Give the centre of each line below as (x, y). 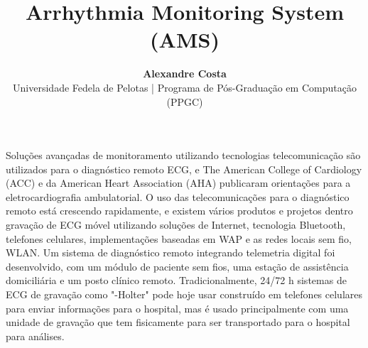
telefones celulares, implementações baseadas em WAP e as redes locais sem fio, (179, 238)
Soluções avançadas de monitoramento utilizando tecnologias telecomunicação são (183, 155)
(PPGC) (185, 101)
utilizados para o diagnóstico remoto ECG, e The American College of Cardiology (184, 169)
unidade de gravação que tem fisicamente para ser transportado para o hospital (178, 322)
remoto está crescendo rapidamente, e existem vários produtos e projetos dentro (179, 211)
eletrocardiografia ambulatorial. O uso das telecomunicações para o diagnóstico (178, 196)
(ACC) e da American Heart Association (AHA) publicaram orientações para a (178, 183)
